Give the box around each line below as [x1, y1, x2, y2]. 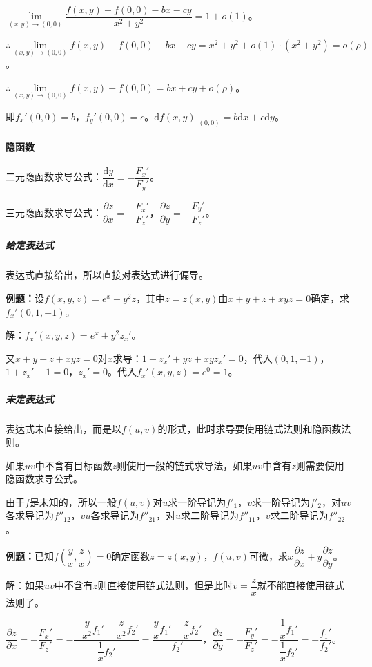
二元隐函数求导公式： [6, 169, 102, 184]
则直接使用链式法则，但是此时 [97, 578, 233, 592]
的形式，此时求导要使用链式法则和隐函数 [157, 421, 342, 435]
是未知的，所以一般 [29, 494, 117, 509]
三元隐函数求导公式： [6, 205, 102, 219]
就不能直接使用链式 [257, 578, 344, 592]
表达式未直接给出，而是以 [6, 421, 121, 435]
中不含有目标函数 [35, 458, 112, 472]
